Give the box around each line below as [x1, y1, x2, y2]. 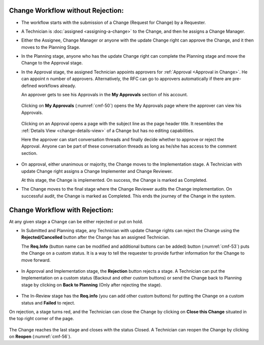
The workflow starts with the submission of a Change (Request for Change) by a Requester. [21, 20, 206, 25]
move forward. [21, 257, 51, 263]
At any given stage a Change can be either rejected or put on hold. [9, 218, 144, 224]
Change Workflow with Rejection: [9, 206, 114, 214]
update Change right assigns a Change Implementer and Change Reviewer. [21, 168, 173, 174]
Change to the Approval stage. [21, 60, 83, 66]
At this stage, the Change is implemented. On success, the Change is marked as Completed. [21, 177, 208, 183]
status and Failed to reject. [21, 300, 75, 305]
